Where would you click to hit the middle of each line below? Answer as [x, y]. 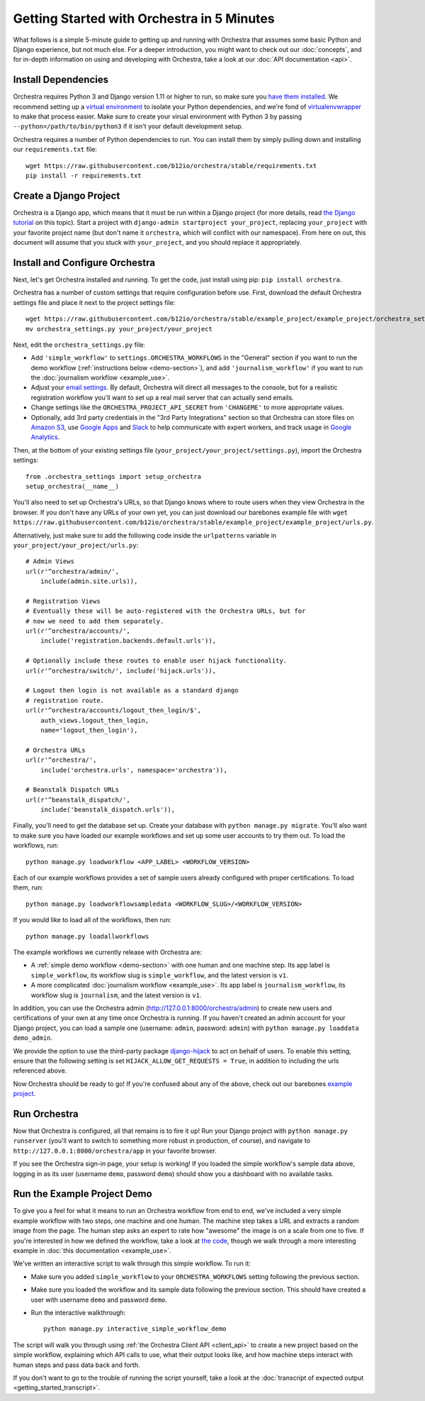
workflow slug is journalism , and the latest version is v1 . [116, 995]
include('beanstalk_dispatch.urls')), [108, 810]
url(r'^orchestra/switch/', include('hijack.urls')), [121, 671]
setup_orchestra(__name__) [73, 486]
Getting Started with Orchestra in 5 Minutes [144, 18]
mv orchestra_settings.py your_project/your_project [119, 329]
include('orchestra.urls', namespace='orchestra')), [134, 770]
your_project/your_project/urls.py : [76, 545]
